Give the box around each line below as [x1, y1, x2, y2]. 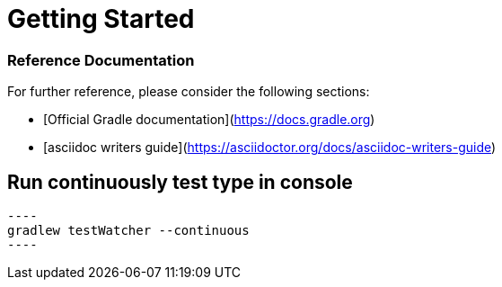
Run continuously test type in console [7, 170, 353, 193]
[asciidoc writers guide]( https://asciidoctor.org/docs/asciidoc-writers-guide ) [43, 139, 497, 156]
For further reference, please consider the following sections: [7, 84, 370, 100]
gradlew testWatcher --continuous [7, 222, 250, 238]
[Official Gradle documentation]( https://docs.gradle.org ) [43, 112, 375, 128]
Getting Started [7, 4, 195, 34]
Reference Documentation [7, 50, 195, 69]
